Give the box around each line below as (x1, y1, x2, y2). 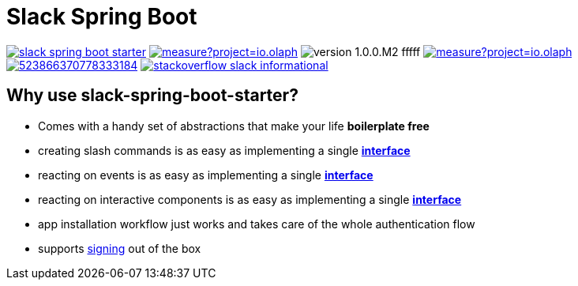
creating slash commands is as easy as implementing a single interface (38, 143, 411, 157)
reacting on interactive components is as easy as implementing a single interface (38, 192, 462, 206)
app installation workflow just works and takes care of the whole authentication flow (38, 216, 475, 231)
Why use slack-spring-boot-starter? (6, 85, 298, 106)
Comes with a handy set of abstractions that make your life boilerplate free (38, 119, 430, 133)
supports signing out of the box (38, 241, 201, 255)
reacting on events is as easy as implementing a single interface (38, 167, 373, 182)
